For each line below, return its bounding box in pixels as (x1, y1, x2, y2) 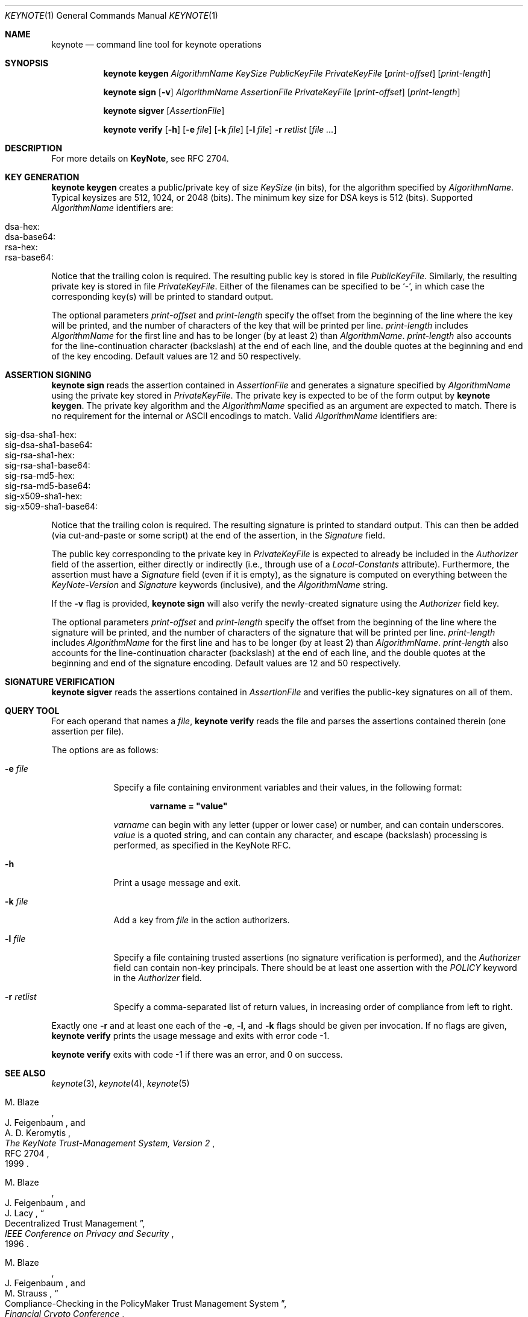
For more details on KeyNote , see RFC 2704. (51, 153, 229, 163)
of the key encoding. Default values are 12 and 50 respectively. (51, 351, 301, 361)
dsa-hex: (5, 221, 40, 232)
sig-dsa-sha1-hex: (5, 429, 77, 440)
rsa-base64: (5, 252, 54, 262)
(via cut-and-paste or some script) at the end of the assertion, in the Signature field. (51, 530, 386, 540)
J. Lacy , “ (5, 1208, 44, 1218)
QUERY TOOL (5, 706, 60, 716)
